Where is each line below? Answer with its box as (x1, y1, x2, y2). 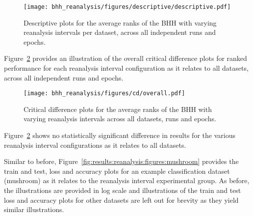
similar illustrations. (4, 204, 64, 215)
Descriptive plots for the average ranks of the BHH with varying (24, 17, 217, 27)
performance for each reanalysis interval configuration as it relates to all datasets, (4, 63, 249, 73)
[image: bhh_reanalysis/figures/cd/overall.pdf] (24, 90, 185, 97)
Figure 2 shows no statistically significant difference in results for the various (4, 130, 235, 140)
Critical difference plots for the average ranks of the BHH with (24, 104, 212, 114)
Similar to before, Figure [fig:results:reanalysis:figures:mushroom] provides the (4, 156, 239, 166)
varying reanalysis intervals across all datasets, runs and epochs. (24, 113, 216, 124)
